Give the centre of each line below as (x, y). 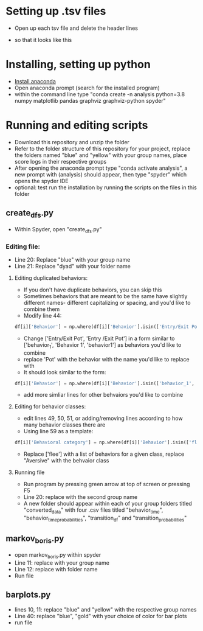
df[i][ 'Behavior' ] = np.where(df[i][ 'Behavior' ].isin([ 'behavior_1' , (105, 383)
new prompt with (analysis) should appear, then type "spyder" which (101, 174)
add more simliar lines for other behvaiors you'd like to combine (103, 395)
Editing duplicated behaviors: (51, 277)
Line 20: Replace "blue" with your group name (72, 259)
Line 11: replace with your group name (62, 563)
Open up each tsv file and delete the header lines (76, 28)
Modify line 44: (43, 315)
